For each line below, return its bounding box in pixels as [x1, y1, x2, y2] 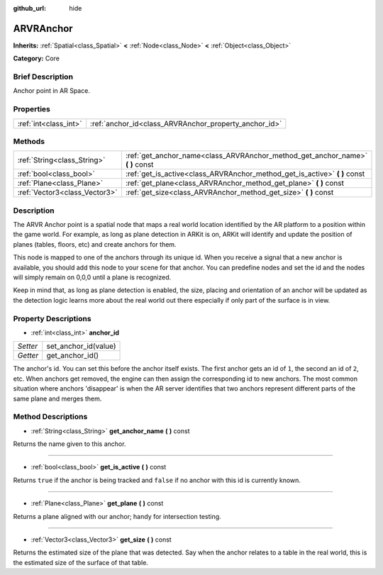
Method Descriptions [13, 412, 88, 422]
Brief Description [13, 72, 74, 82]
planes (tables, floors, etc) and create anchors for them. [13, 240, 177, 248]
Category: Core [13, 54, 60, 63]
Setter [17, 341, 38, 351]
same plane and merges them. [13, 394, 102, 403]
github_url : [13, 4, 46, 12]
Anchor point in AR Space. [13, 86, 90, 95]
